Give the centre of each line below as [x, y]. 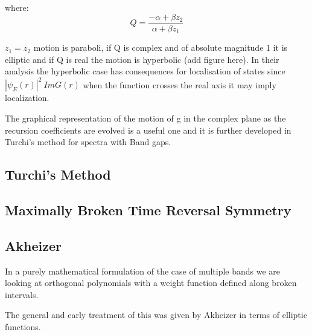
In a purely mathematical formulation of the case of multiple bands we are [143, 271]
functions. [23, 326]
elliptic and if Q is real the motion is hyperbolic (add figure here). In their [142, 59]
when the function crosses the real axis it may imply [180, 84]
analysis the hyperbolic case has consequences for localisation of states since [145, 71]
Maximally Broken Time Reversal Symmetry [148, 210]
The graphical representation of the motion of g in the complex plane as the [145, 118]
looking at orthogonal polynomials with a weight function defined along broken [151, 283]
